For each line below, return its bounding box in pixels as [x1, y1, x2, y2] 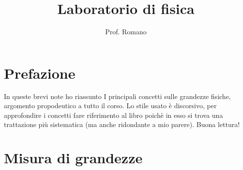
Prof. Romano [105, 27, 147, 37]
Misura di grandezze [4, 148, 143, 168]
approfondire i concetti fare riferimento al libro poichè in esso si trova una [4, 110, 223, 120]
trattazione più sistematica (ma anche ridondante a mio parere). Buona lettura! [4, 119, 240, 129]
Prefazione [4, 63, 76, 83]
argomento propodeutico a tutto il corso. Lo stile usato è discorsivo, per [4, 100, 217, 111]
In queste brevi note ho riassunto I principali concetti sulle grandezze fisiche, [4, 91, 231, 101]
